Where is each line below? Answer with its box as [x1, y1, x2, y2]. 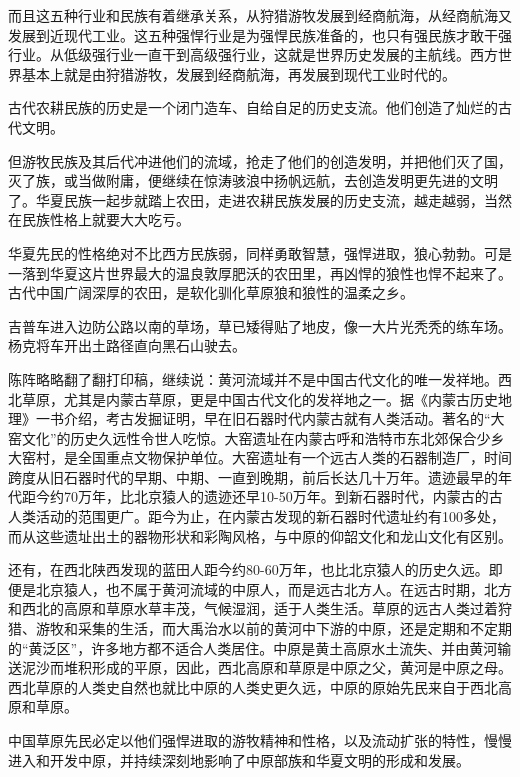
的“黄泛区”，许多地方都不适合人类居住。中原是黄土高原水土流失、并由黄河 [8, 637, 498, 658]
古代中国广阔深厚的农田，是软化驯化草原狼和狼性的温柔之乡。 [8, 282, 414, 303]
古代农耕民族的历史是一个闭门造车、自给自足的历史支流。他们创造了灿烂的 [8, 97, 498, 118]
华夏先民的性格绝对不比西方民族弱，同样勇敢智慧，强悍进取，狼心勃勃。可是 [8, 242, 512, 263]
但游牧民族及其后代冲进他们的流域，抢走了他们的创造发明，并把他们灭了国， [8, 150, 512, 171]
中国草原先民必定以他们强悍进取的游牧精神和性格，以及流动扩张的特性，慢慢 [8, 730, 512, 750]
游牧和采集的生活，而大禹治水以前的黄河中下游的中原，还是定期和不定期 [35, 618, 512, 639]
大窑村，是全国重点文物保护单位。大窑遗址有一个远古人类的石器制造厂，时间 [8, 447, 512, 468]
